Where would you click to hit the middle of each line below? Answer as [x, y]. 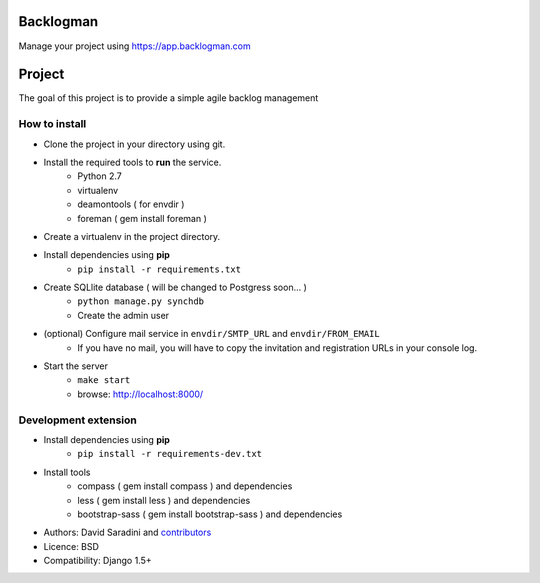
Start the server [76, 366]
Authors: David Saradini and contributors [127, 532]
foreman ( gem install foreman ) [142, 218]
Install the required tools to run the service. [132, 162]
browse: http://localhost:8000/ [140, 394]
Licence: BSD [71, 546]
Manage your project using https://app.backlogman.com [135, 46]
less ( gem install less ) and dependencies [164, 500]
